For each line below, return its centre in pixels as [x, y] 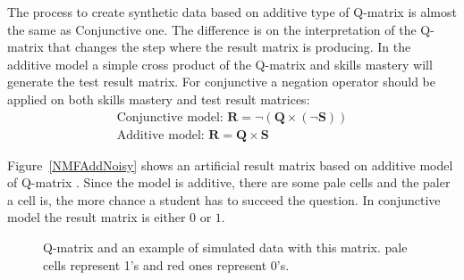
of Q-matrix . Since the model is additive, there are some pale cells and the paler [229, 182]
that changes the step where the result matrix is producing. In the [229, 47]
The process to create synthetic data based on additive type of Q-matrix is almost [232, 12]
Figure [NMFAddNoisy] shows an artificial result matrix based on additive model [230, 165]
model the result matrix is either [97, 217]
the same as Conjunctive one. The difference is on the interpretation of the [212, 29]
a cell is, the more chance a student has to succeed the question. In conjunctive [224, 199]
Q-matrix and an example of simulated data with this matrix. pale [225, 247]
